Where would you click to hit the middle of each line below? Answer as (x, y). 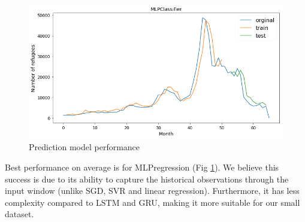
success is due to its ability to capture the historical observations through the (147, 179)
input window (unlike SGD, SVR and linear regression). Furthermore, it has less (152, 191)
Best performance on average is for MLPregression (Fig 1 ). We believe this (142, 167)
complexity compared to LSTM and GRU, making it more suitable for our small (152, 202)
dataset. (19, 214)
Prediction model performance (84, 147)
